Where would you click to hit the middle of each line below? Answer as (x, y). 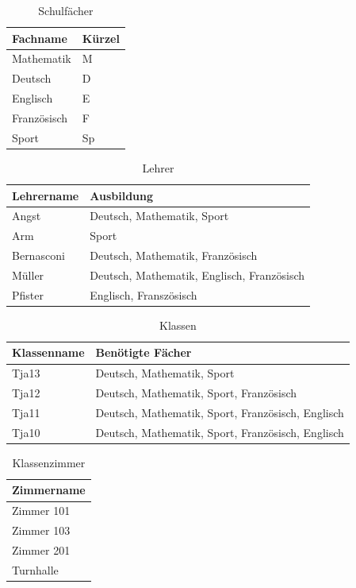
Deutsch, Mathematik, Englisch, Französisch (197, 275)
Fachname (40, 38)
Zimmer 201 (41, 550)
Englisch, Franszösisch (144, 294)
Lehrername (46, 195)
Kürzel (101, 38)
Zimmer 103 (41, 530)
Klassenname (48, 352)
